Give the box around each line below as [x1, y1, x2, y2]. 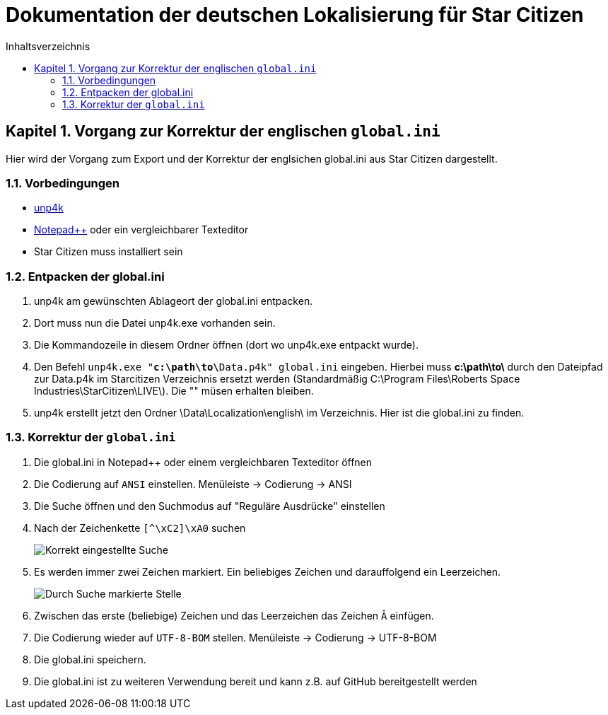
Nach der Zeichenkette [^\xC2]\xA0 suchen [34, 521, 246, 534]
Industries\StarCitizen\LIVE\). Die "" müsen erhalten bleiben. [34, 385, 314, 397]
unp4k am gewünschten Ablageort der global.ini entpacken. [34, 295, 313, 308]
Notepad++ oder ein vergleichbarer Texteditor [34, 223, 249, 236]
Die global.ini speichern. [34, 653, 146, 665]
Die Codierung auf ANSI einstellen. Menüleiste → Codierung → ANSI [34, 477, 352, 490]
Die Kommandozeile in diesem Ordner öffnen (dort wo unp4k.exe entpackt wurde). [34, 339, 419, 351]
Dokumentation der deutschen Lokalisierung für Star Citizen [6, 3, 584, 27]
